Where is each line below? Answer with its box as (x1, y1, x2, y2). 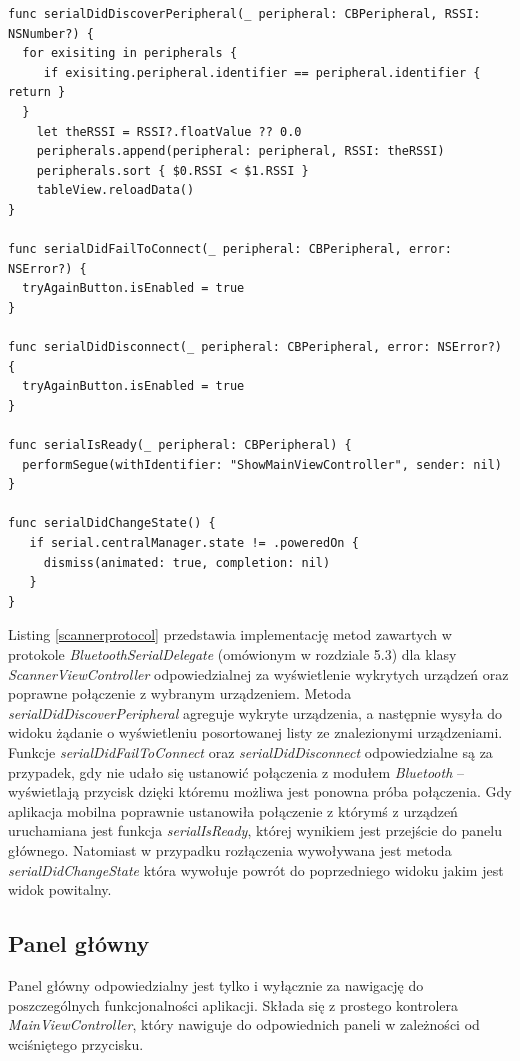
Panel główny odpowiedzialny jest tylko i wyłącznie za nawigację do (8, 974, 424, 995)
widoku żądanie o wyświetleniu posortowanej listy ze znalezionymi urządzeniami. (8, 722, 503, 743)
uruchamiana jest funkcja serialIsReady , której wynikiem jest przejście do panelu (8, 820, 502, 841)
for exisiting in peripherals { (22, 46, 238, 61)
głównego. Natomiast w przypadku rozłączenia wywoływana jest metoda (8, 839, 452, 860)
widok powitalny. (8, 879, 112, 900)
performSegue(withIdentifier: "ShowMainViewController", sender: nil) (22, 457, 502, 472)
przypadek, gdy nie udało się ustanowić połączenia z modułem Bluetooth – (8, 761, 464, 782)
